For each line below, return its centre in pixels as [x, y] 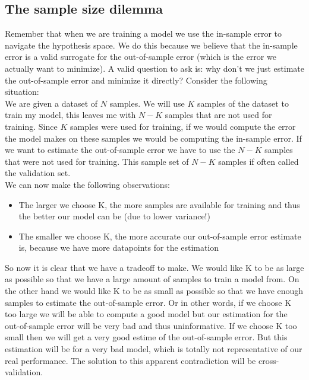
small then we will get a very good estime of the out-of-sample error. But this [146, 337]
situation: [22, 92]
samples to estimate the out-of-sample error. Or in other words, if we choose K [148, 302]
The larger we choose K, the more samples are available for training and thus [159, 204]
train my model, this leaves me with [70, 115]
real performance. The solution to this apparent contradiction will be [130, 360]
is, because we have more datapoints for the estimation [119, 248]
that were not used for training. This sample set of [97, 161]
